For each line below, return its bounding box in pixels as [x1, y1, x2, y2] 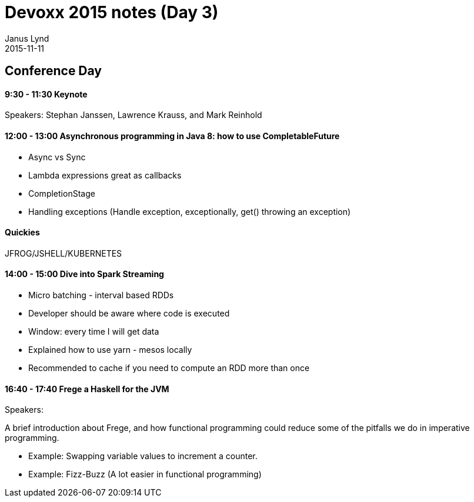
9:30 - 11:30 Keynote [5, 89, 88, 99]
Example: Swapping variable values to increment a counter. [28, 451, 258, 461]
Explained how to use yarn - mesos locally [28, 345, 192, 355]
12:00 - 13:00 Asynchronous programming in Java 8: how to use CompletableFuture [5, 131, 340, 141]
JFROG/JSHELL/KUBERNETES [5, 248, 122, 258]
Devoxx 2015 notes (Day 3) [5, 2, 219, 22]
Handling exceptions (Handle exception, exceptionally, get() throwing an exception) [28, 206, 351, 217]
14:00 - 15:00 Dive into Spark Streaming [5, 269, 164, 279]
